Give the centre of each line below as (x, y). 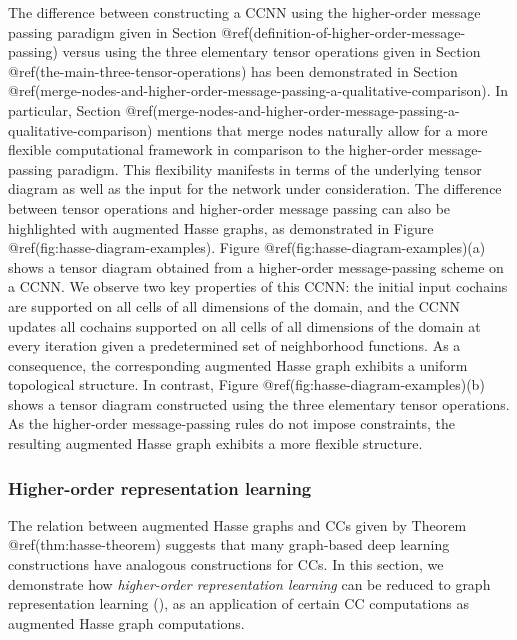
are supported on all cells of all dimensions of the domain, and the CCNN (234, 305)
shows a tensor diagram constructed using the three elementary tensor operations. (259, 403)
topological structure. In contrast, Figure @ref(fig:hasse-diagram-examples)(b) (246, 384)
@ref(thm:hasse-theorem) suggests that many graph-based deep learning (229, 544)
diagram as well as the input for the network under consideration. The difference (255, 188)
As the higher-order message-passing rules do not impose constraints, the (231, 423)
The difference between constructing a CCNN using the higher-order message (244, 12)
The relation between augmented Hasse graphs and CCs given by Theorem (237, 524)
